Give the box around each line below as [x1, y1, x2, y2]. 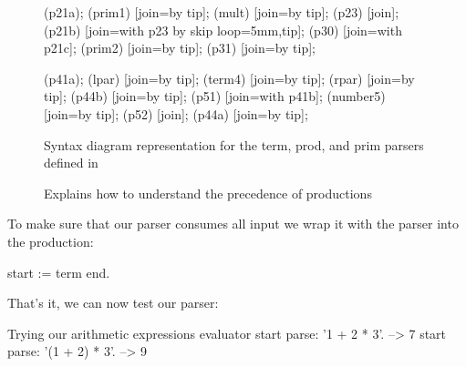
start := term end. [7, 262, 110, 281]
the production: [7, 231, 94, 250]
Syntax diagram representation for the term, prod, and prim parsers [44, 135, 424, 154]
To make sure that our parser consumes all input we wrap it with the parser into [7, 214, 459, 233]
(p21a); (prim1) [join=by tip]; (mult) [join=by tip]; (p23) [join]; [44, 3, 399, 21]
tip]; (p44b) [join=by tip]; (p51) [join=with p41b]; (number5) [44, 87, 386, 106]
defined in [44, 153, 98, 172]
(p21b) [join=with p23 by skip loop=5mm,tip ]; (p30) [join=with [44, 20, 402, 39]
